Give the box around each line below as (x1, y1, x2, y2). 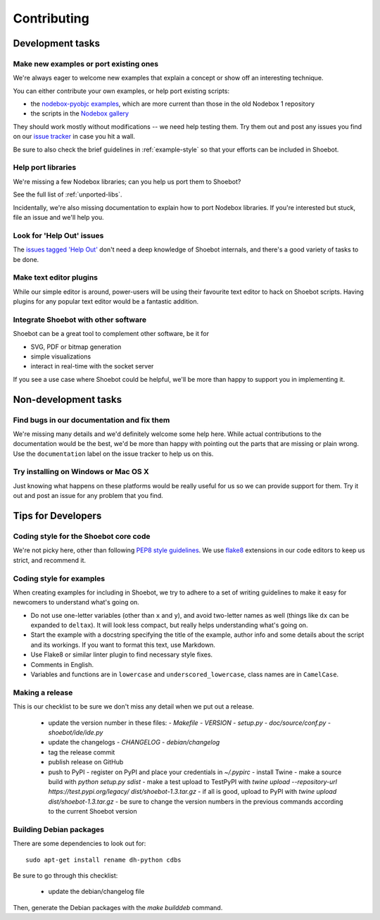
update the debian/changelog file (48, 888, 145, 896)
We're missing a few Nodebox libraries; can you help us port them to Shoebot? (13, 177, 241, 186)
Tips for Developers (13, 510, 102, 522)
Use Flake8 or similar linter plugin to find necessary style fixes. (30, 650, 213, 659)
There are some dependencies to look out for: (13, 839, 146, 848)
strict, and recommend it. (13, 556, 87, 564)
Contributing (13, 11, 89, 26)
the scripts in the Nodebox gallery (30, 109, 129, 118)
